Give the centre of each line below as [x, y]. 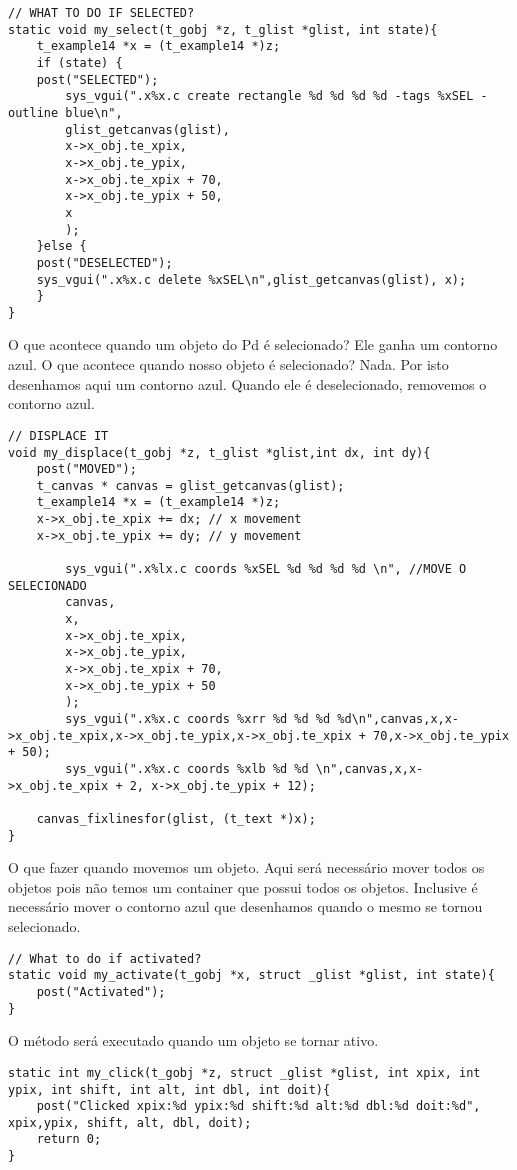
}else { [61, 246]
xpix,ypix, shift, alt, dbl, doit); [130, 1122]
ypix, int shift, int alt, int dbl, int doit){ [169, 1089]
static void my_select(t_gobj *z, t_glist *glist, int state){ [223, 29]
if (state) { [79, 62]
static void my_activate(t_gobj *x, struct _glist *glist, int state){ [251, 975]
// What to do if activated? [105, 958]
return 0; [69, 1139]
